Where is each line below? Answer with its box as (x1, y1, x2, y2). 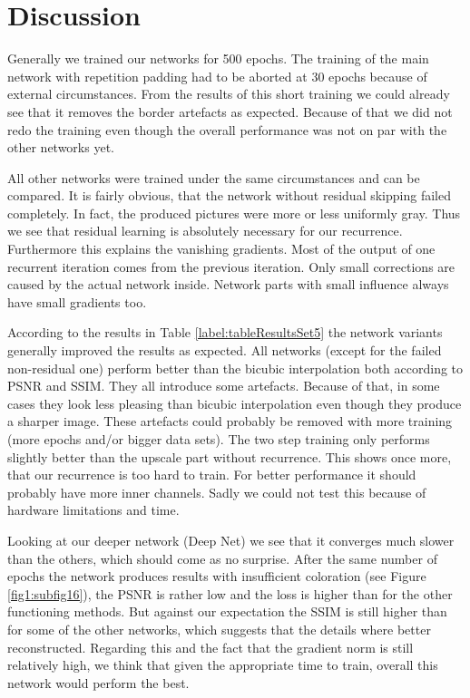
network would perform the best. (7, 673, 190, 692)
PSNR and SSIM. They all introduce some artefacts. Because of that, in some (7, 376, 440, 395)
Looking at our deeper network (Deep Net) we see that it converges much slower (7, 530, 455, 549)
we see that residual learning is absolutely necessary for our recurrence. (7, 221, 403, 240)
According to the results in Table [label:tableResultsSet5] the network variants (7, 323, 443, 342)
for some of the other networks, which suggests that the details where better (7, 619, 431, 638)
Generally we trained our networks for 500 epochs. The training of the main (7, 49, 429, 68)
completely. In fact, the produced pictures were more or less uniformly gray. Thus (7, 203, 461, 222)
